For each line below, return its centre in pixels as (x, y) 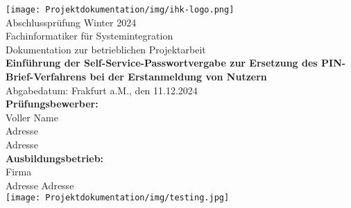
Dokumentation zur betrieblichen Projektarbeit (106, 49)
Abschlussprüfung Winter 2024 (71, 22)
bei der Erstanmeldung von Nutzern (178, 77)
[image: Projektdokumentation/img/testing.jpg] (118, 198)
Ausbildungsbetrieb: (55, 158)
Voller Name (32, 117)
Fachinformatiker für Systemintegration (89, 36)
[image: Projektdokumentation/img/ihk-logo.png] (120, 10)
